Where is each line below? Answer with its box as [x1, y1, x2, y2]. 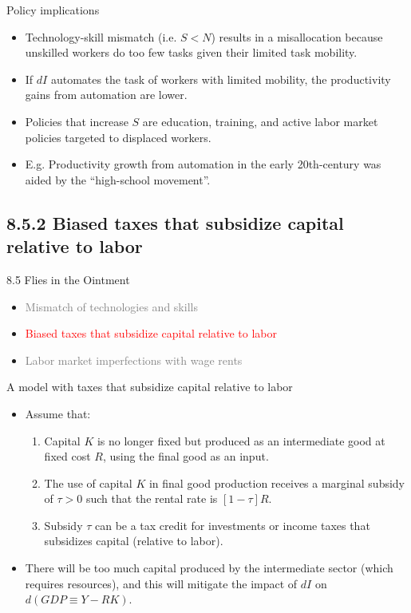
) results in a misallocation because [211, 28, 383, 45]
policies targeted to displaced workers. [25, 129, 211, 145]
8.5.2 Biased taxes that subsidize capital [6, 210, 344, 235]
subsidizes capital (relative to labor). [44, 532, 223, 549]
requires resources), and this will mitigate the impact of [25, 575, 298, 591]
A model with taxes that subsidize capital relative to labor [6, 378, 293, 395]
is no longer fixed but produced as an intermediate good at [97, 432, 385, 449]
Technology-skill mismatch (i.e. [25, 28, 177, 45]
